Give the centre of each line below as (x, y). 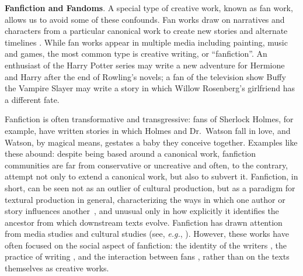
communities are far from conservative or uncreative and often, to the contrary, (147, 165)
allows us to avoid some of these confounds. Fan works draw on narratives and (145, 19)
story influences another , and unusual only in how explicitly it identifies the (142, 211)
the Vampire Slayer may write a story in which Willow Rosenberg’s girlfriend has (150, 88)
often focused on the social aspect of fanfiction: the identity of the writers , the (146, 245)
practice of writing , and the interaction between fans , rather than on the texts (147, 256)
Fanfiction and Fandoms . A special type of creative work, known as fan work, (149, 8)
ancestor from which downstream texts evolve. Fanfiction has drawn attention (144, 222)
